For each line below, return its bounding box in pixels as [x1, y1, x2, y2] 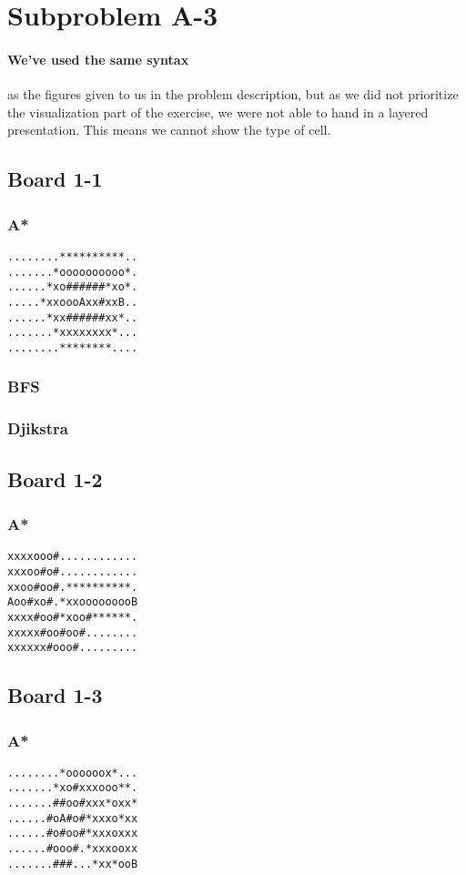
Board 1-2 [7, 464, 103, 493]
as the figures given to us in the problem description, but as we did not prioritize [7, 85, 459, 104]
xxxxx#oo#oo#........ [7, 626, 138, 639]
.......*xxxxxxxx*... [7, 326, 138, 340]
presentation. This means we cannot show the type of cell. [7, 120, 331, 139]
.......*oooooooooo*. [7, 265, 138, 279]
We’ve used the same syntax [7, 49, 189, 68]
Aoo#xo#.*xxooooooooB [7, 595, 138, 609]
